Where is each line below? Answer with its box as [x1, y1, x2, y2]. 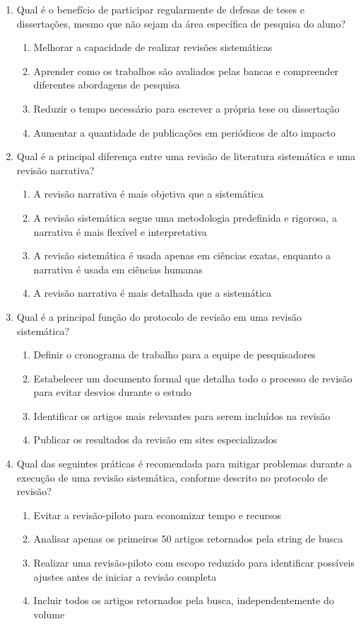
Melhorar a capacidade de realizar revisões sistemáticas [33, 40, 273, 55]
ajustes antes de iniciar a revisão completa [33, 569, 217, 584]
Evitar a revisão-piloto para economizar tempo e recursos [33, 507, 281, 522]
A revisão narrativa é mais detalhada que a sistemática [33, 285, 271, 300]
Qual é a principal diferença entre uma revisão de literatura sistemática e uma [16, 149, 355, 164]
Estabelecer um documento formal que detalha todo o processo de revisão [33, 370, 353, 385]
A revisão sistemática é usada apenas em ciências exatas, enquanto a [33, 248, 331, 263]
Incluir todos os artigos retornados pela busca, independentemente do [33, 593, 334, 608]
